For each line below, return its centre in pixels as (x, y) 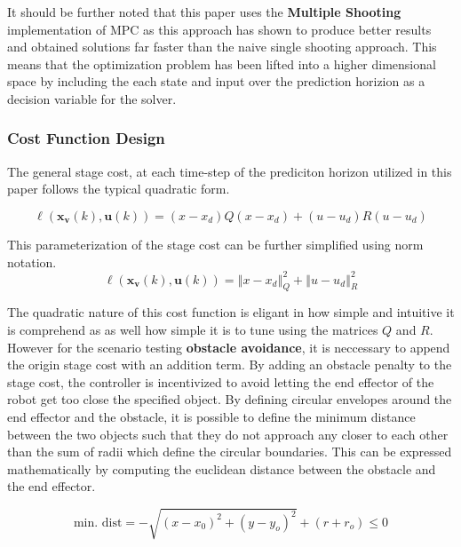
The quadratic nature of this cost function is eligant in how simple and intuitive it (231, 312)
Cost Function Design (86, 138)
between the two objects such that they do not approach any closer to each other (228, 434)
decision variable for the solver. (92, 98)
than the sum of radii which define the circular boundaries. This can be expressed (230, 452)
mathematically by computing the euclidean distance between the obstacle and (222, 468)
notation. (32, 262)
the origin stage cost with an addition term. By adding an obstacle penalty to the (230, 365)
